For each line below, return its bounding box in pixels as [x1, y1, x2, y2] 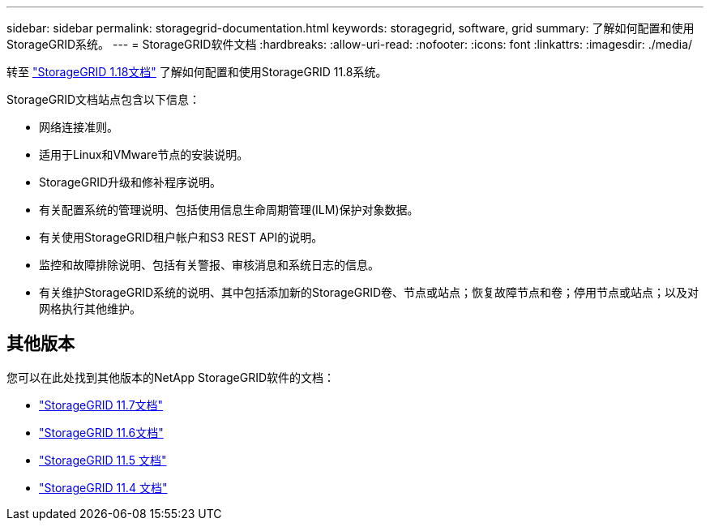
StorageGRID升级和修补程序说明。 [39, 175, 222, 189]
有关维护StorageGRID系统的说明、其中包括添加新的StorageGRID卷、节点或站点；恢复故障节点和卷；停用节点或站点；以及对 [39, 285, 699, 299]
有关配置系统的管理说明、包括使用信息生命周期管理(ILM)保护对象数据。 [39, 203, 419, 216]
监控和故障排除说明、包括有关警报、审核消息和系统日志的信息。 [39, 258, 379, 272]
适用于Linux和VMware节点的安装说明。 [39, 148, 249, 161]
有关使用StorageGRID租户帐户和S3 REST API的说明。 [39, 230, 323, 244]
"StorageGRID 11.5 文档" [39, 452, 167, 467]
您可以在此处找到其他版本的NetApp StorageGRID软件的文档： [6, 370, 336, 384]
